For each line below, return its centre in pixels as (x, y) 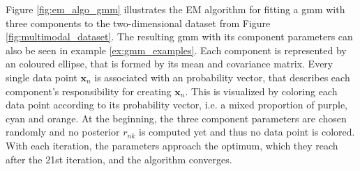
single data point (42, 77)
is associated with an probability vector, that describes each (222, 77)
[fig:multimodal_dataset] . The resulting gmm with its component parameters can (179, 36)
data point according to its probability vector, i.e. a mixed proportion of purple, (177, 105)
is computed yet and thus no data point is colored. (247, 132)
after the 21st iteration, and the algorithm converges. (119, 159)
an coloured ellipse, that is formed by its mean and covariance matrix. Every (170, 64)
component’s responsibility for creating (89, 91)
